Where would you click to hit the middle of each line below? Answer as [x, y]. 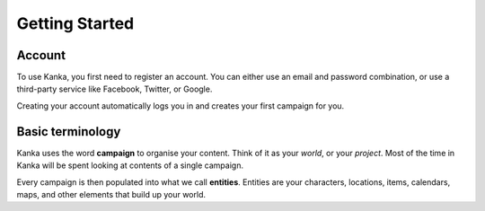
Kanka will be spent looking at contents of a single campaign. [130, 165]
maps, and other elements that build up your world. [111, 194]
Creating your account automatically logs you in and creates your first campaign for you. [181, 105]
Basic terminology [69, 132]
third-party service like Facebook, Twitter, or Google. [115, 89]
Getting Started [75, 23]
